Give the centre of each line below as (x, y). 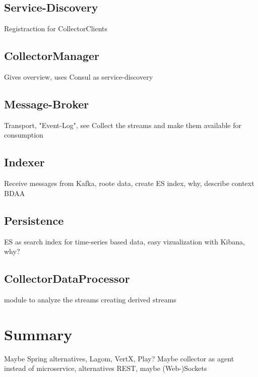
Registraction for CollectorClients (56, 28)
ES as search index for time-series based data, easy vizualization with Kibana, (124, 241)
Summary (38, 334)
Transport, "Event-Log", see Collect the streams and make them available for (123, 125)
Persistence (34, 220)
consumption (24, 135)
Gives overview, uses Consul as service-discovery (79, 77)
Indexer (24, 162)
